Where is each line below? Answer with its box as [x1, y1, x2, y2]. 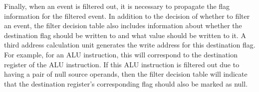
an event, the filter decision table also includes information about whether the [4, 20, 242, 31]
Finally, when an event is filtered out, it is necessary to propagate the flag [4, 1, 230, 11]
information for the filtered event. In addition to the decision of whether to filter [4, 10, 250, 21]
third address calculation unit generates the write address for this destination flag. [4, 40, 256, 50]
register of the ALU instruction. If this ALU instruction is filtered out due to [4, 59, 240, 69]
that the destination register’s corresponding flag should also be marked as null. [4, 78, 248, 89]
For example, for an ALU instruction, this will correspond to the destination [4, 49, 238, 59]
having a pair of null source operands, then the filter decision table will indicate [4, 69, 248, 79]
